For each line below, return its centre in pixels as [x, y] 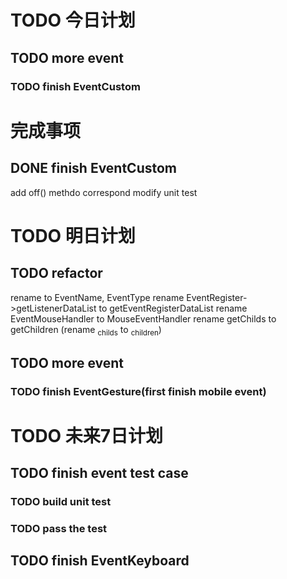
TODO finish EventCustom [75, 86]
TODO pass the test [59, 529]
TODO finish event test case [99, 473]
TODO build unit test [61, 502]
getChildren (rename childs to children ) [86, 330]
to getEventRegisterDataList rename [173, 308]
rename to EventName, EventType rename [97, 297]
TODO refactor [56, 273]
